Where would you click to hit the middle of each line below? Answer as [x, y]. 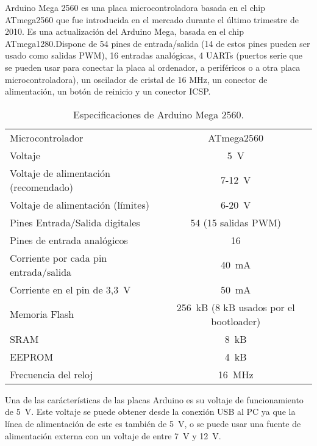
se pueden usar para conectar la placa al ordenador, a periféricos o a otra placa [153, 67]
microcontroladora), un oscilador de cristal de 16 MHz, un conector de [136, 79]
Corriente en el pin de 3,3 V [70, 289]
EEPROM [32, 356]
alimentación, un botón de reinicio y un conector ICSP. [108, 91]
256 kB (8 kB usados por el [236, 307]
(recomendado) [42, 187]
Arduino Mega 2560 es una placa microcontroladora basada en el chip [135, 7]
